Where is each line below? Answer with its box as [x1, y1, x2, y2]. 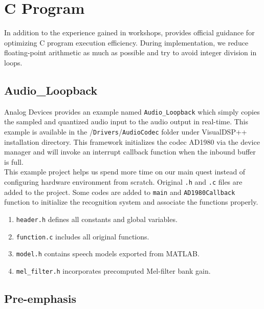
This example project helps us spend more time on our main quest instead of [4, 166, 246, 177]
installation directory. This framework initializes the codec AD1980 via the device [4, 136, 260, 147]
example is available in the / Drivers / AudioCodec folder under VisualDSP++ [4, 126, 247, 137]
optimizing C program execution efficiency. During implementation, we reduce [4, 37, 249, 48]
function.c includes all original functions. [16, 231, 149, 241]
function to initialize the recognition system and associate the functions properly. [4, 196, 258, 207]
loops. [4, 57, 23, 68]
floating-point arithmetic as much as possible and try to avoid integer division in [4, 47, 257, 58]
